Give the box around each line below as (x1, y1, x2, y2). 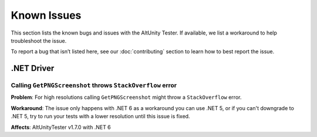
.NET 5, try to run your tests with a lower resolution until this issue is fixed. (11, 113, 190, 120)
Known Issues (11, 9, 82, 22)
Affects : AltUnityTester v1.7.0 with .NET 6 (11, 124, 111, 131)
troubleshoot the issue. (11, 37, 67, 44)
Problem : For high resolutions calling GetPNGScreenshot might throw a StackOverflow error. (11, 94, 242, 101)
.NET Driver (11, 63, 55, 73)
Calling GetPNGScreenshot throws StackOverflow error (11, 81, 177, 90)
